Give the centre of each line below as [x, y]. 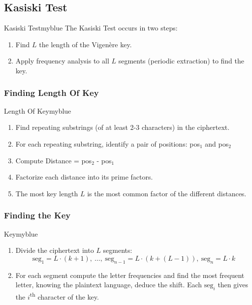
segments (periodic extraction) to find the [181, 61]
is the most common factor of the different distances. [167, 193]
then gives [233, 285]
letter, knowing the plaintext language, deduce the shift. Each [109, 285]
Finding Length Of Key [51, 92]
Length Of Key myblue [38, 110]
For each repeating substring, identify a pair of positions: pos [108, 143]
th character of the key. [64, 296]
